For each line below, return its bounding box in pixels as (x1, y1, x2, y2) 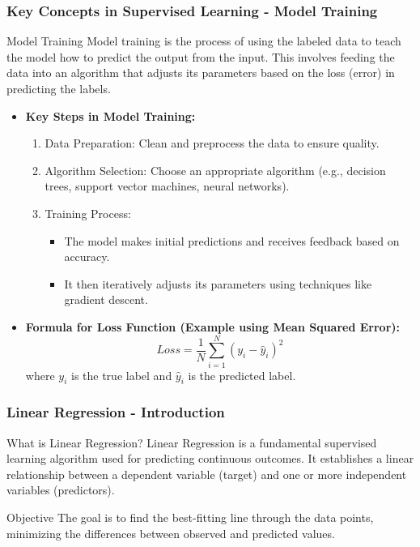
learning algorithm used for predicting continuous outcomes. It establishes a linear (6, 450, 414, 467)
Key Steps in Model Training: (25, 107, 196, 124)
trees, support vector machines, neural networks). (45, 177, 290, 194)
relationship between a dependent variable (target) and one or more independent (6, 465, 407, 482)
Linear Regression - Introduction (6, 402, 225, 422)
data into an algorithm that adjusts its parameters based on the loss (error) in (6, 64, 395, 81)
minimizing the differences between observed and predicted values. (6, 524, 335, 541)
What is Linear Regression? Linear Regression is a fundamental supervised (6, 434, 377, 451)
